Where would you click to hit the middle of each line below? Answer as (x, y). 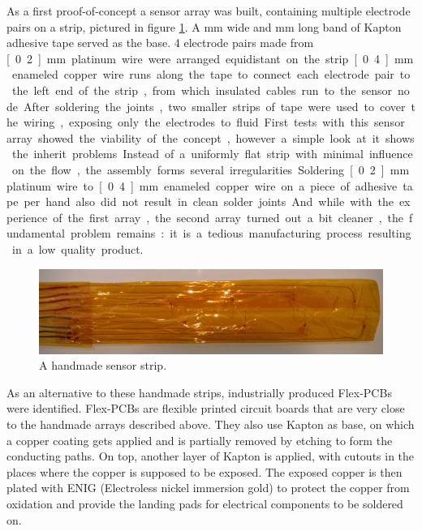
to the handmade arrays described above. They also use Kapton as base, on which (211, 424)
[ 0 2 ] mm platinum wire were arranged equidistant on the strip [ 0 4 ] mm (210, 58)
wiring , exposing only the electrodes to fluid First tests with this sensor (214, 122)
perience (27, 217)
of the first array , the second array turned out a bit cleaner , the (228, 217)
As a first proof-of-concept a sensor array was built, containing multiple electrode (209, 11)
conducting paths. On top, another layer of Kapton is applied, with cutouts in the (211, 456)
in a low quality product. (78, 248)
